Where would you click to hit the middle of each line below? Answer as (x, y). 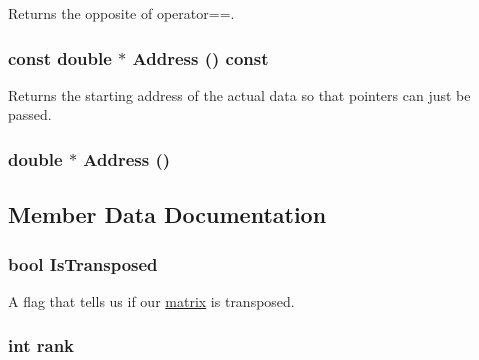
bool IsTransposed (83, 263)
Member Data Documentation (167, 214)
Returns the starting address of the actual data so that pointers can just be (239, 94)
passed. (30, 114)
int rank (41, 345)
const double (60, 57)
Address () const (200, 57)
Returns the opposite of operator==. (121, 13)
